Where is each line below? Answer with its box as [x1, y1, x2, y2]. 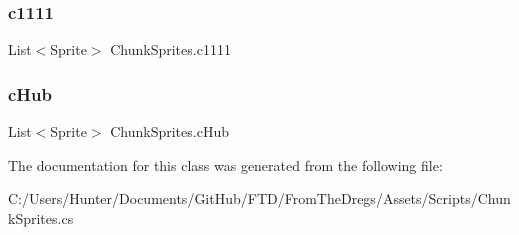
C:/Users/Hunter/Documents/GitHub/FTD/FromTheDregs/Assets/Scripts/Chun [8, 188, 511, 209]
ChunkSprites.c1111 [110, 39, 231, 60]
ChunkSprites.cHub [110, 121, 229, 142]
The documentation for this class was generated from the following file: [8, 154, 443, 175]
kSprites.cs [8, 207, 74, 228]
